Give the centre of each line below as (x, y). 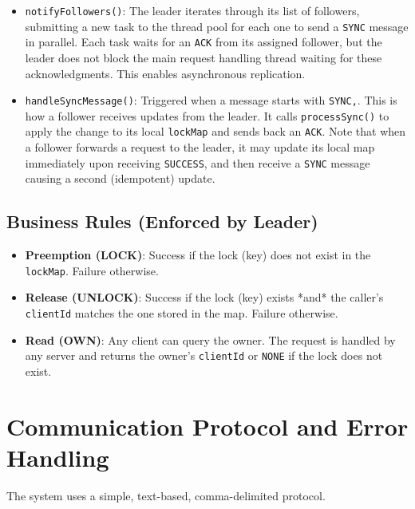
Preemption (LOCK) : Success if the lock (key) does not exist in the (198, 255)
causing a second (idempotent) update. (120, 178)
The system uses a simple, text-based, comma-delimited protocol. (166, 495)
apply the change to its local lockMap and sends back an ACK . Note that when (215, 131)
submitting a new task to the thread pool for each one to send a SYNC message (217, 26)
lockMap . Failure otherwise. (92, 270)
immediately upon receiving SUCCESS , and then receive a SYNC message (198, 162)
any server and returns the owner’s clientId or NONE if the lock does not (204, 355)
